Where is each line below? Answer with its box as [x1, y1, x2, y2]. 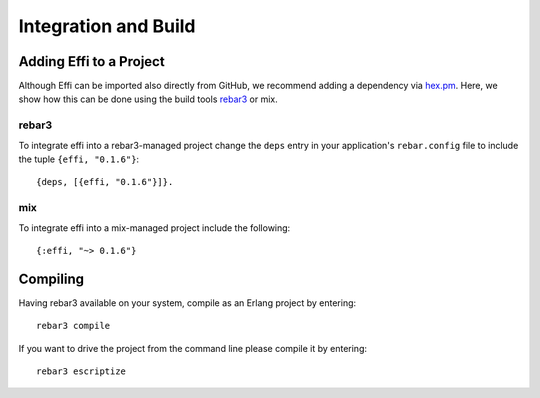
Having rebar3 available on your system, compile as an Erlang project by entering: [18, 296, 357, 309]
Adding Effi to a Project [18, 53, 165, 70]
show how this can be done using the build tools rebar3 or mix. [18, 93, 279, 105]
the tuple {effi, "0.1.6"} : [18, 153, 140, 165]
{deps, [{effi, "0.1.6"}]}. [36, 176, 174, 188]
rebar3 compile [36, 320, 111, 332]
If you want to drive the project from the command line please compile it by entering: [18, 342, 368, 354]
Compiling [18, 270, 85, 287]
